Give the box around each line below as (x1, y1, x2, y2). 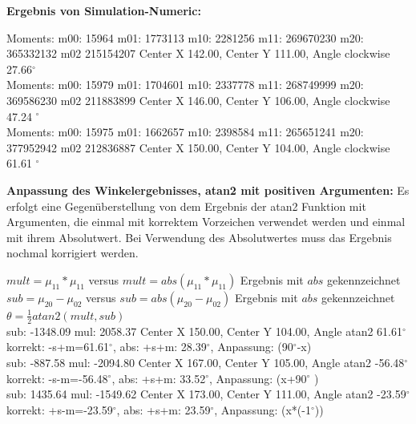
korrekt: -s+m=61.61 (6, 338, 110, 355)
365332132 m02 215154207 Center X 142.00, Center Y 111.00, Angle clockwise (6, 45, 390, 62)
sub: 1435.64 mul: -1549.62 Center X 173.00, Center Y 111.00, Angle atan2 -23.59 (6, 386, 406, 402)
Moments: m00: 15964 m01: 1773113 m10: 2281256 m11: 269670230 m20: (6, 29, 364, 46)
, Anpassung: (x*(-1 (214, 401, 311, 418)
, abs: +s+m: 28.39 (112, 338, 207, 355)
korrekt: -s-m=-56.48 (6, 369, 108, 386)
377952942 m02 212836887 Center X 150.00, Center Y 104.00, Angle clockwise (6, 139, 390, 155)
